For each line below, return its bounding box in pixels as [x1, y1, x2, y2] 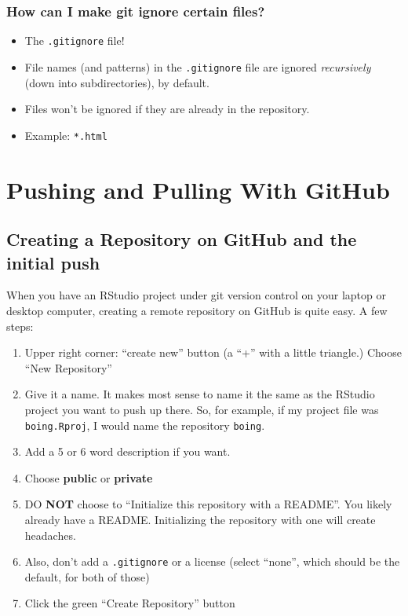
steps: [6, 317, 34, 334]
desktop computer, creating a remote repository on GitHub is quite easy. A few [6, 302, 388, 318]
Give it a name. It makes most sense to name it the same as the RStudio [24, 386, 375, 402]
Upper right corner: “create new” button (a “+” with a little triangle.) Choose [24, 344, 402, 361]
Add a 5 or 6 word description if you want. [24, 443, 231, 460]
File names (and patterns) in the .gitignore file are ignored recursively [24, 58, 371, 75]
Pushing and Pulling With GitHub [6, 173, 390, 205]
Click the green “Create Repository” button [24, 595, 235, 611]
